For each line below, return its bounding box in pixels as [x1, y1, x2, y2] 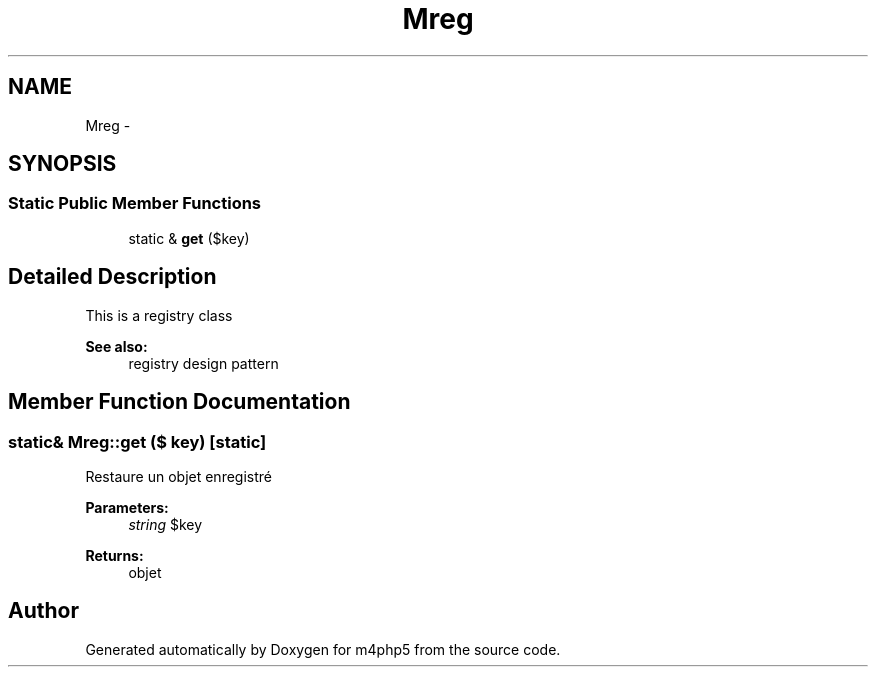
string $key [128, 515, 203, 533]
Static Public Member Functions [8, 193, 262, 214]
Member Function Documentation [8, 389, 351, 415]
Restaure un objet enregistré [85, 467, 272, 485]
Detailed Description [8, 264, 217, 290]
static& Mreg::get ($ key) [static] [8, 431, 267, 452]
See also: [85, 337, 148, 355]
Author [8, 598, 79, 624]
